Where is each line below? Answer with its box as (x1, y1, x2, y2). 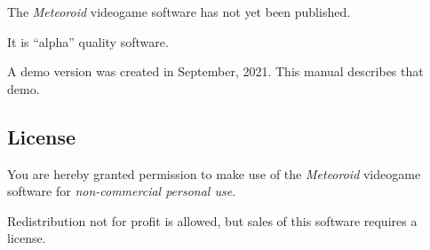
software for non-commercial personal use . (7, 182, 236, 200)
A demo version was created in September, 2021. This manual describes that (7, 62, 424, 81)
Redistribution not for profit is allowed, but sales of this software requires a (7, 211, 418, 230)
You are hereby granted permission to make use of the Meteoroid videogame (7, 164, 421, 183)
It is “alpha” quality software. (7, 32, 169, 51)
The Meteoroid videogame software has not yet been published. (7, 3, 351, 20)
